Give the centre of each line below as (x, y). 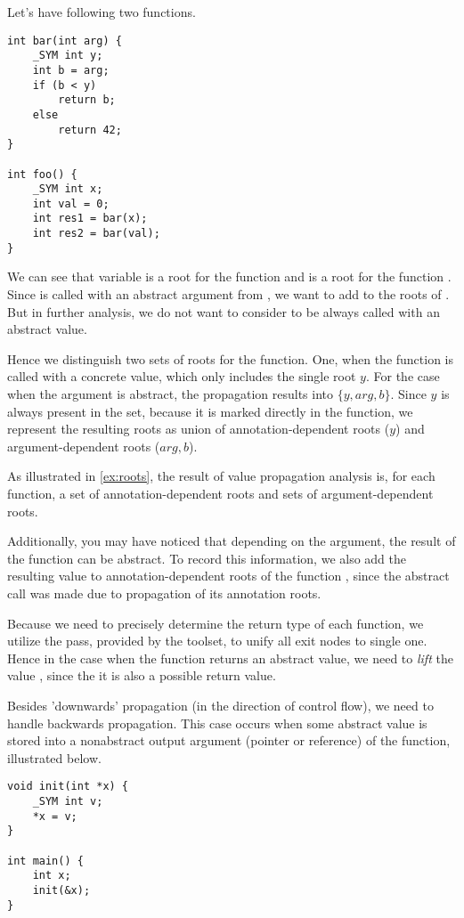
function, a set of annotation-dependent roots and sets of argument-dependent (220, 493)
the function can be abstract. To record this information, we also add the (207, 558)
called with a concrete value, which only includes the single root (182, 376)
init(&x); (61, 890)
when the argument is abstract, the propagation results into (171, 394)
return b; (87, 100)
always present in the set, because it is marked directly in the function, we (210, 411)
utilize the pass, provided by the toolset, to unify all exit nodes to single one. (217, 641)
